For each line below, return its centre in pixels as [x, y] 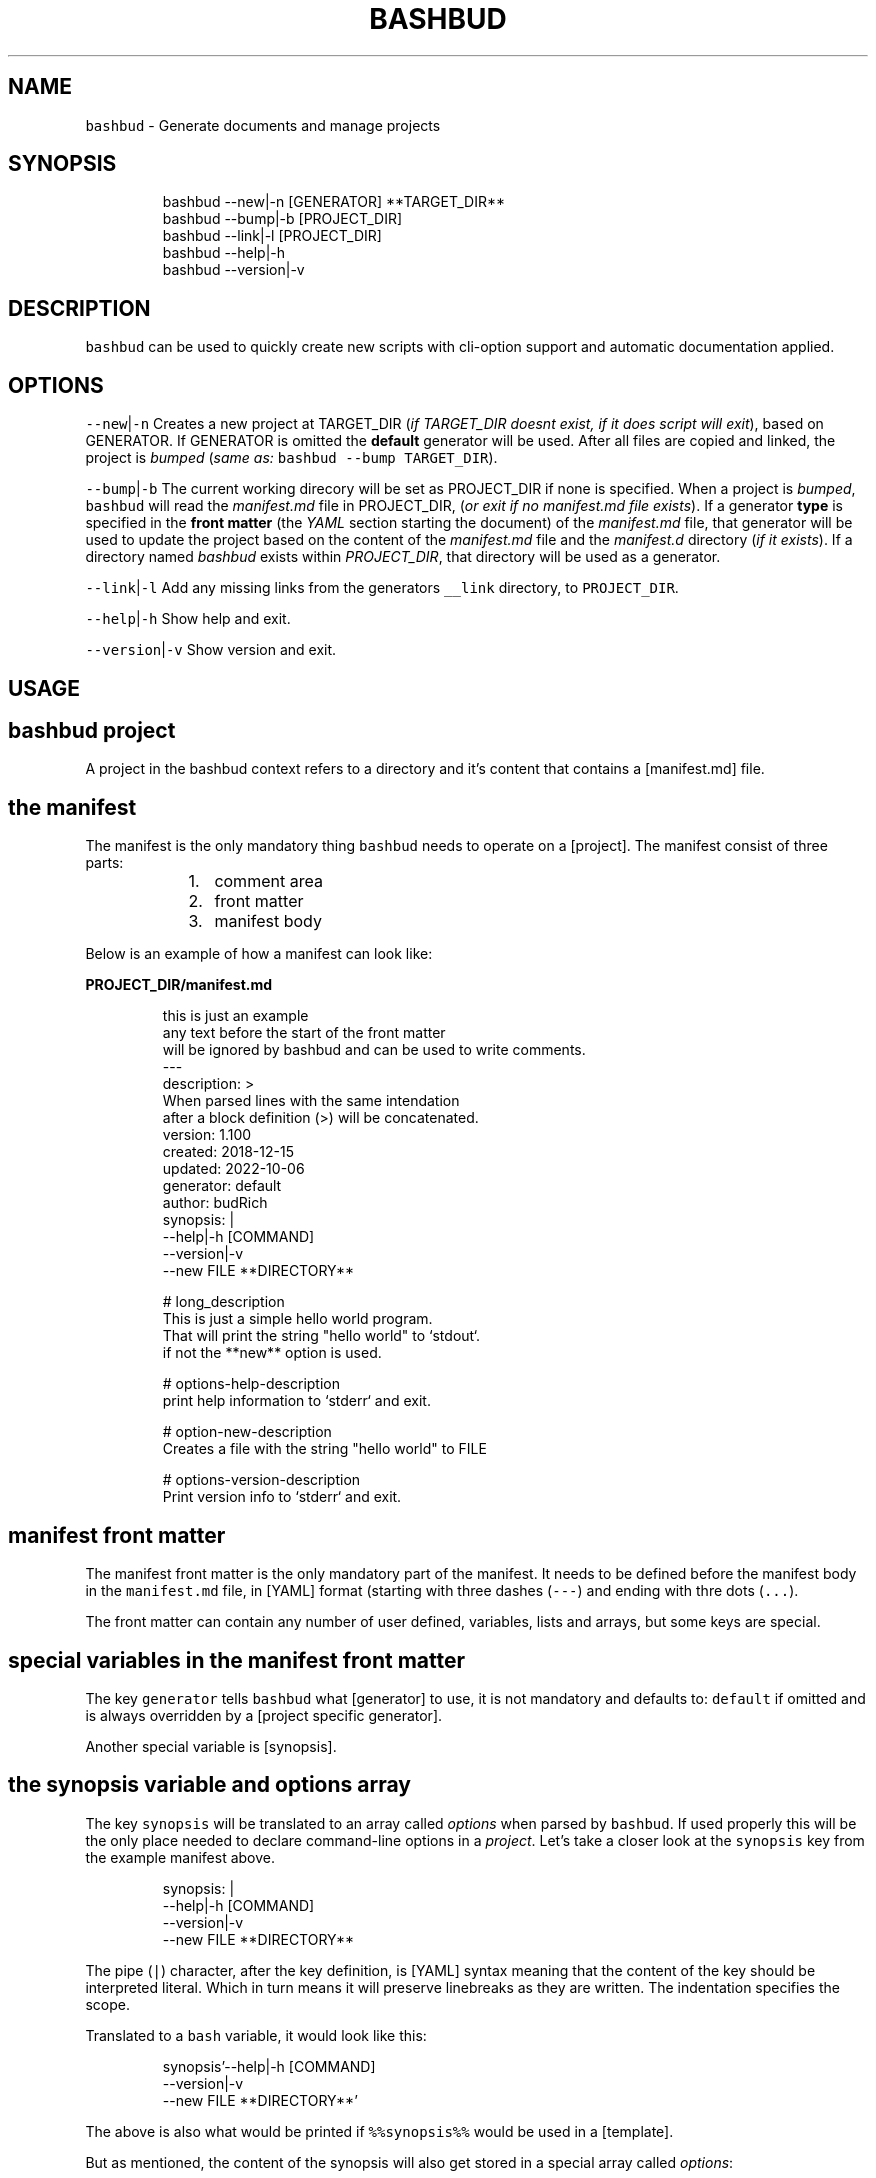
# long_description [223, 1302]
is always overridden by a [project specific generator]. [264, 1715]
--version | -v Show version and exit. [211, 650]
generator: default [222, 1186]
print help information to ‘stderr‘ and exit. [296, 1401]
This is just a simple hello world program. [297, 1319]
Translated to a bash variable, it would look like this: [256, 2035]
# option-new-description [247, 1432]
